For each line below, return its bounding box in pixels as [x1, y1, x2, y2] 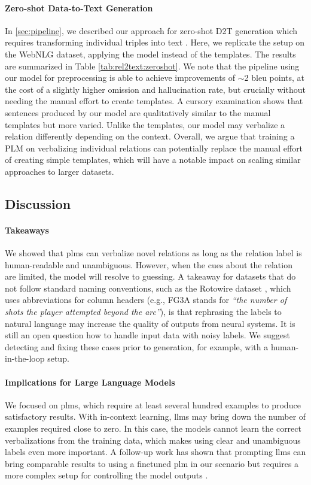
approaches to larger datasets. [5, 165, 114, 177]
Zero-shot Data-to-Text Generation [5, 1, 153, 14]
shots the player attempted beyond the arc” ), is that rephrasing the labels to [5, 305, 282, 318]
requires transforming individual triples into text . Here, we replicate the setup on [5, 36, 305, 48]
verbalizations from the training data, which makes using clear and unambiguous [5, 434, 301, 446]
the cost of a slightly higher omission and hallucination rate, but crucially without [5, 83, 306, 95]
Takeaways [5, 223, 49, 236]
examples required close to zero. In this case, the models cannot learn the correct [5, 422, 301, 435]
